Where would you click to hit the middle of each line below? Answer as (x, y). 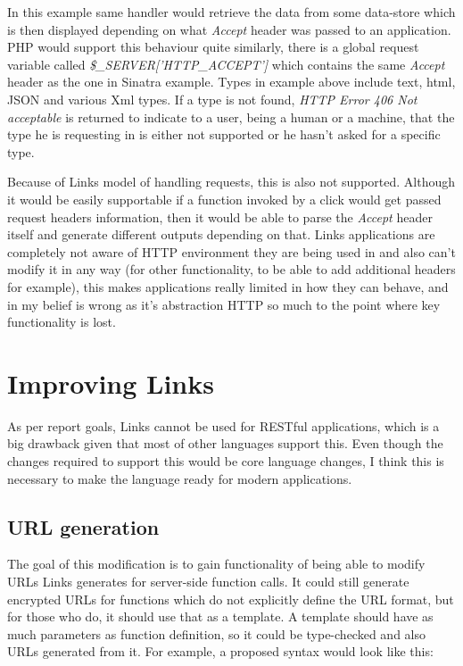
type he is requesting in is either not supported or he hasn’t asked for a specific (224, 134)
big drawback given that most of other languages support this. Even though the (225, 443)
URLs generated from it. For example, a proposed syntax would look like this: (220, 651)
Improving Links (111, 383)
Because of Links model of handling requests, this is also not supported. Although (231, 182)
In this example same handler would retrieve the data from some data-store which (231, 12)
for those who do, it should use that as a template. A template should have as (220, 616)
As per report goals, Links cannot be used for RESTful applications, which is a (223, 425)
